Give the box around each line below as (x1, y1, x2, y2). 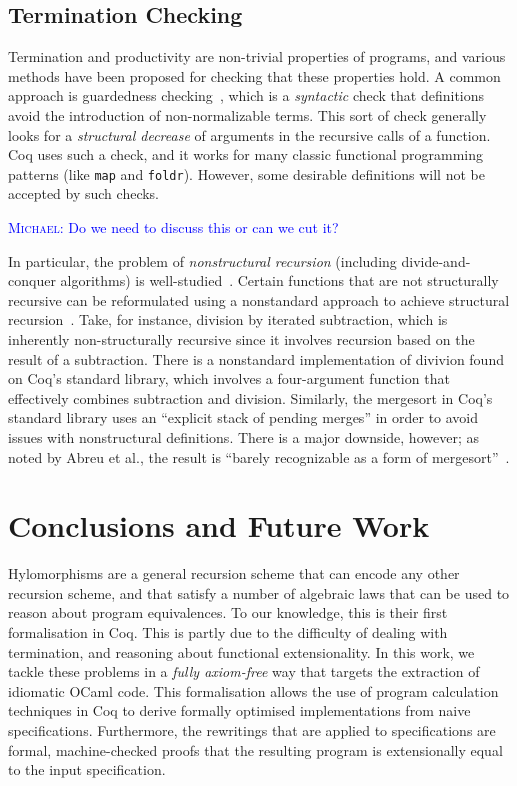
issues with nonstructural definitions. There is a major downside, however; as (8, 426, 479, 447)
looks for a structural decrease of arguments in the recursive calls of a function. (8, 124, 491, 145)
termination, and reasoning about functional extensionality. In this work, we (8, 641, 475, 662)
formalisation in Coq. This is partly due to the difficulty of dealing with (8, 622, 448, 643)
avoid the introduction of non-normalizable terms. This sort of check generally (8, 104, 487, 125)
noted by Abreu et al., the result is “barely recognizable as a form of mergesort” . (8, 446, 510, 467)
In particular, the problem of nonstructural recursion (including (8, 250, 397, 271)
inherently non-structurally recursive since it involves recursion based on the (8, 328, 475, 349)
